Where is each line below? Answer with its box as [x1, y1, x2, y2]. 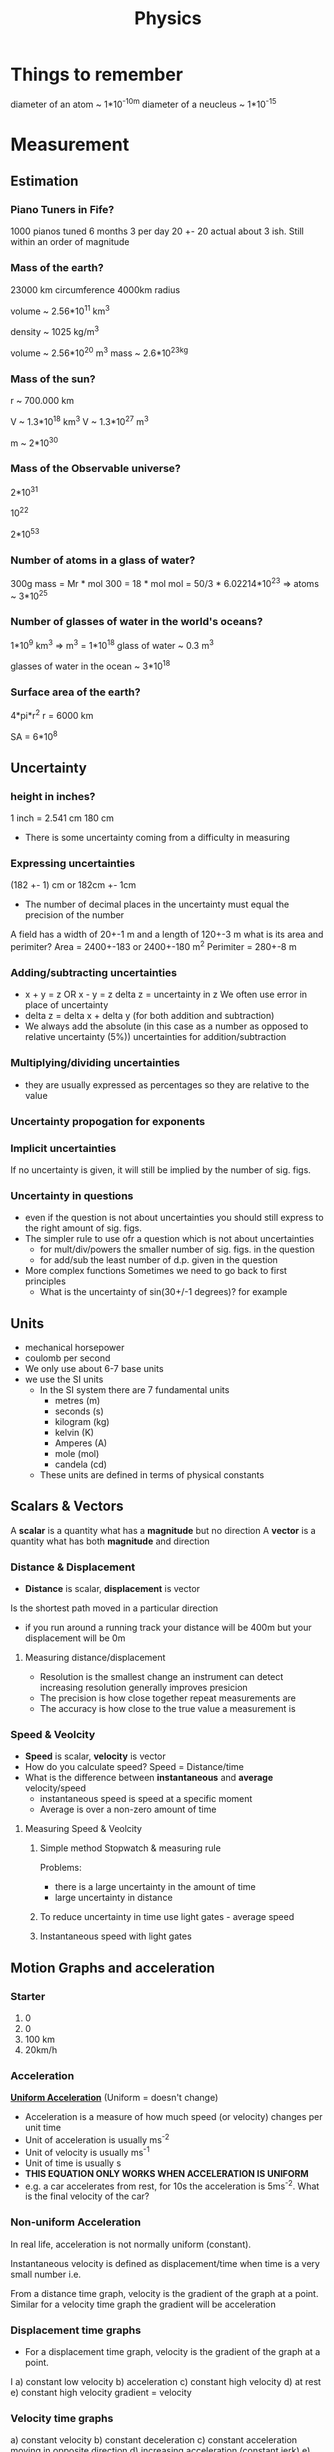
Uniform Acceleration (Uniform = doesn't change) [10, 2092, 219, 2104]
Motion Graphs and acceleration [10, 1959, 215, 1976]
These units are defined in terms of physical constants [39, 1469, 265, 1481]
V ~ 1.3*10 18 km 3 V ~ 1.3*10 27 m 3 [10, 414, 149, 427]
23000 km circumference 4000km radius [10, 283, 181, 296]
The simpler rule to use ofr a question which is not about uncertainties [24, 1233, 315, 1245]
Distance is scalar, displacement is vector [24, 1583, 201, 1595]
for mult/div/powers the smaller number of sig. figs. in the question [39, 1243, 315, 1256]
